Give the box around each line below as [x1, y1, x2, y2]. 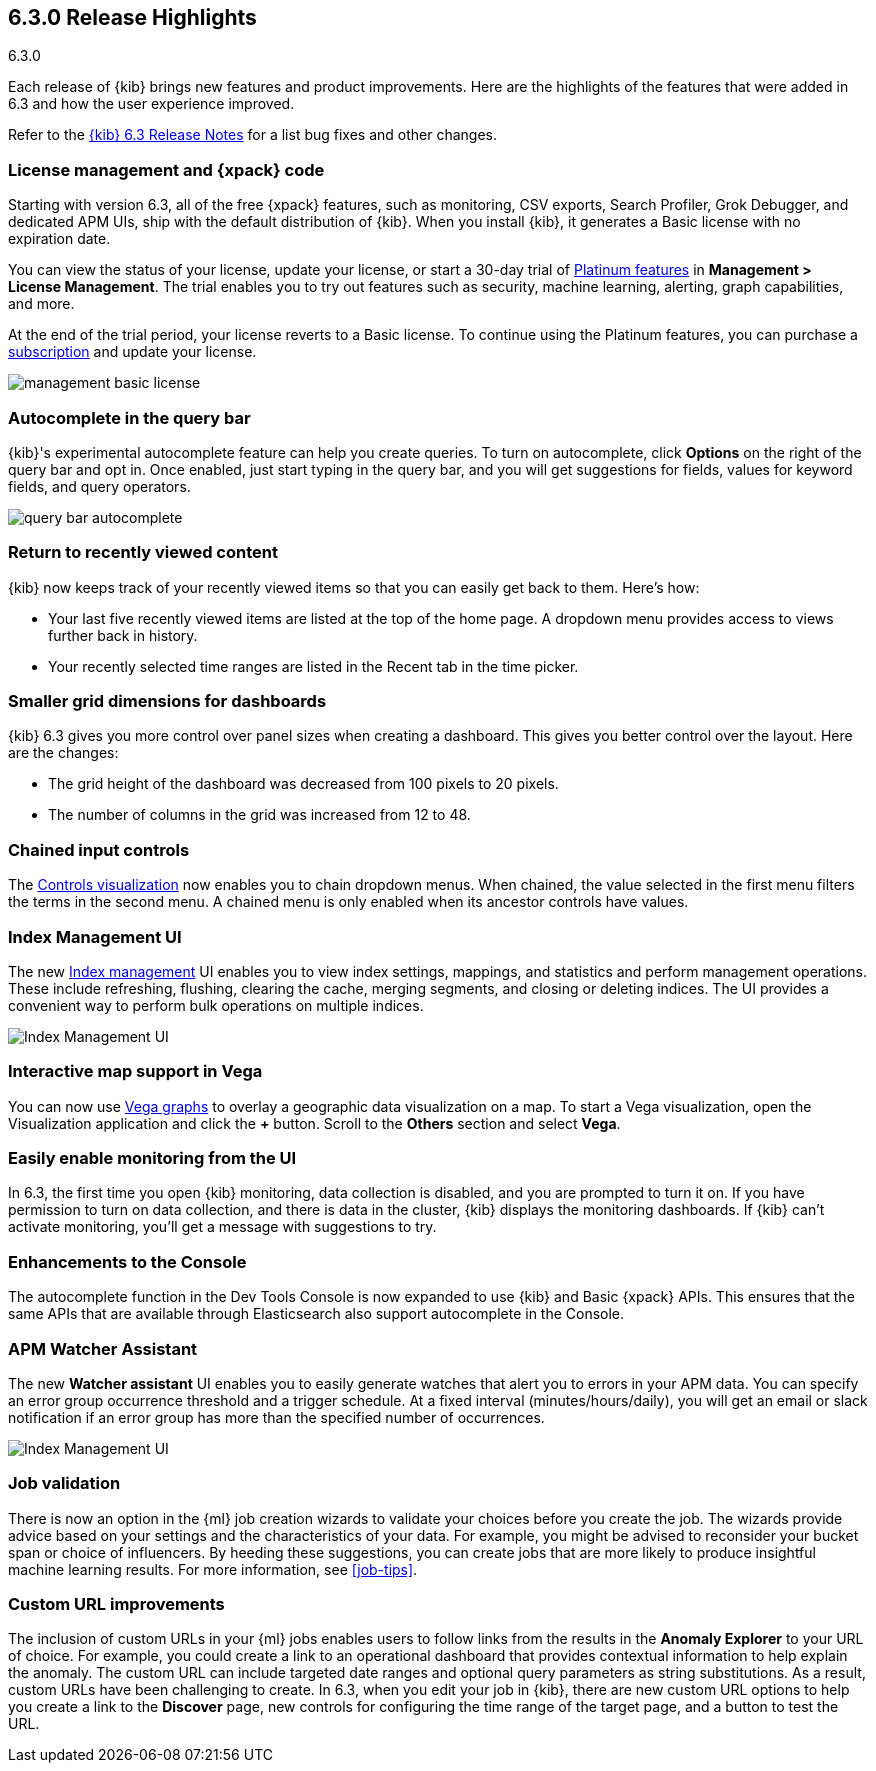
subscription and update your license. [8, 343, 257, 361]
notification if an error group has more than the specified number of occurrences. [8, 1408, 545, 1426]
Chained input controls [8, 839, 190, 860]
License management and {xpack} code [8, 159, 325, 180]
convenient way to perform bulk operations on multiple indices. [8, 996, 424, 1014]
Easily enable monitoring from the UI [8, 1148, 297, 1169]
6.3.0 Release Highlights [8, 5, 257, 30]
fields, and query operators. [8, 477, 191, 495]
